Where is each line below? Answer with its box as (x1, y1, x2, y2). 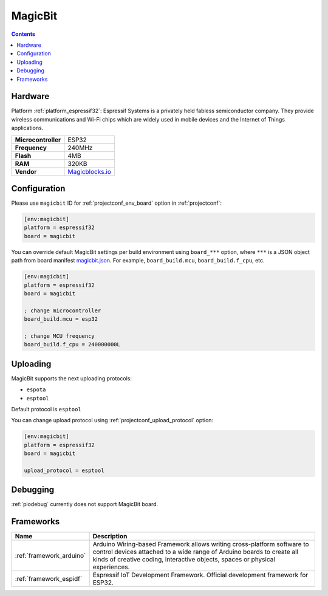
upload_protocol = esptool (24, 467, 104, 474)
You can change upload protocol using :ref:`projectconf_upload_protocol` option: (11, 417, 214, 424)
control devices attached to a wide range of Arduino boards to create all (92, 547, 299, 556)
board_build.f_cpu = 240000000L (24, 341, 121, 348)
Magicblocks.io (67, 167, 112, 176)
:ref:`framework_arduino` (15, 552, 86, 560)
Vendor (15, 167, 37, 176)
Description (92, 532, 128, 541)
